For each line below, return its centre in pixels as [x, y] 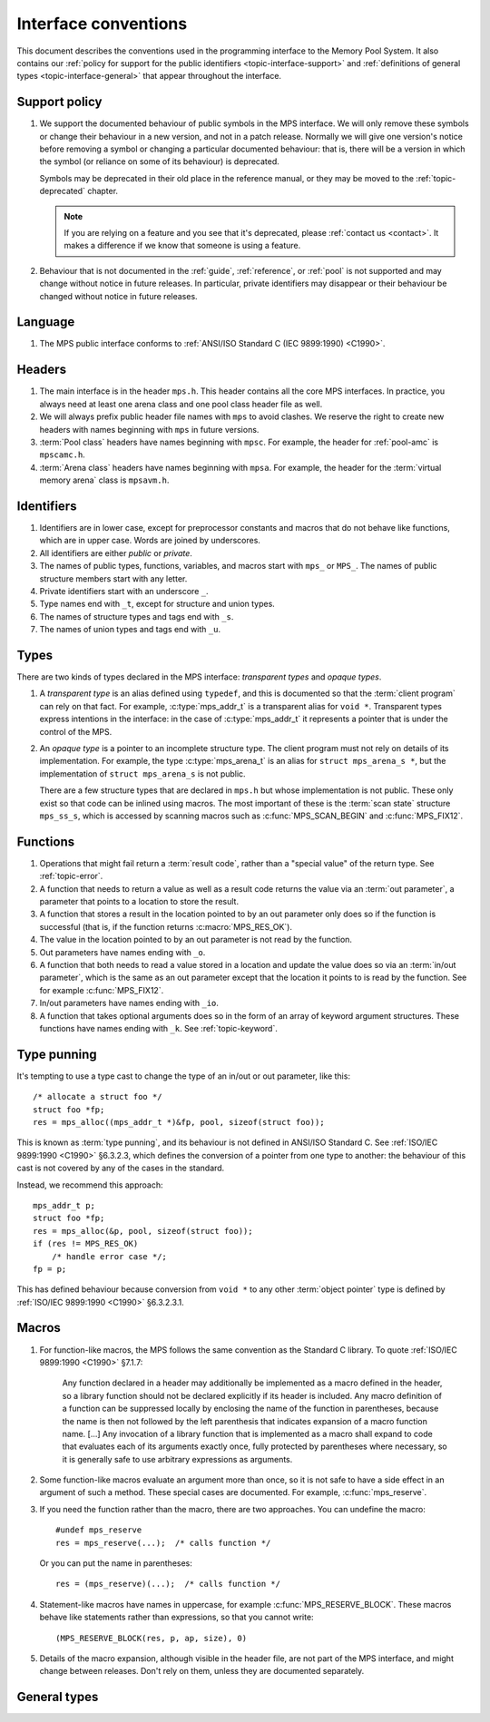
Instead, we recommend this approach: [90, 1185]
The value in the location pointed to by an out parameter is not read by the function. [196, 940]
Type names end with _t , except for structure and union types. [157, 604]
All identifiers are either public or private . [116, 553]
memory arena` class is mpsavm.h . [104, 480]
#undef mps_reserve [99, 1530]
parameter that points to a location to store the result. [139, 901]
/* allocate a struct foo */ [98, 1097]
